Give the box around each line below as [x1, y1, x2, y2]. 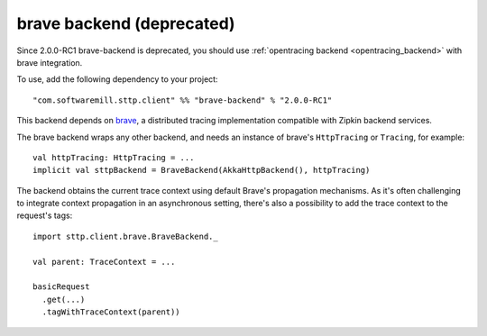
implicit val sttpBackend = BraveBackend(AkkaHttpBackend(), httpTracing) [32, 165, 371, 176]
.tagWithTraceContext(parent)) [41, 307, 180, 317]
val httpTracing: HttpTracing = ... [32, 152, 195, 162]
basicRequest [32, 282, 90, 292]
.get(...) [41, 294, 86, 304]
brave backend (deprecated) [16, 14, 235, 33]
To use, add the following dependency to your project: [16, 74, 218, 85]
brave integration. [16, 57, 83, 68]
